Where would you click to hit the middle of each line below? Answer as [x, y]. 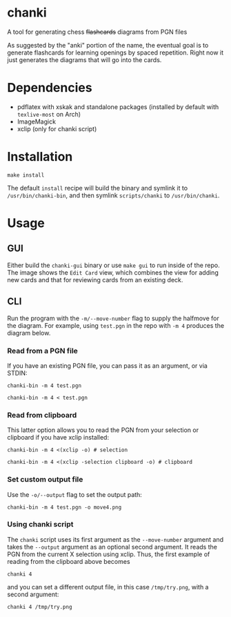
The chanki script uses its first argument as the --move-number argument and [115, 539]
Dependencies [50, 88]
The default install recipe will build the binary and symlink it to [98, 188]
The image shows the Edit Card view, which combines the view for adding [113, 272]
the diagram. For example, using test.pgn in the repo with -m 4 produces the [116, 325]
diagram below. [29, 333]
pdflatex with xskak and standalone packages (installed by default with [118, 107]
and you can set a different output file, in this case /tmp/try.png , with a [108, 587]
